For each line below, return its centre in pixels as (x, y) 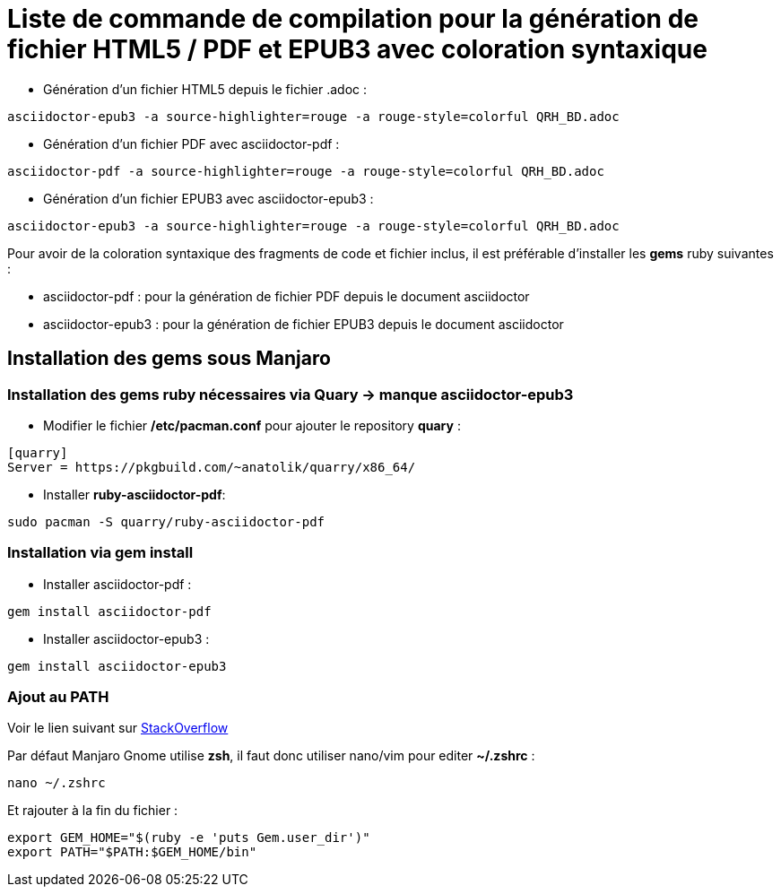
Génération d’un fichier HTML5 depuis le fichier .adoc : (205, 89)
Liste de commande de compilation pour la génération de (353, 19)
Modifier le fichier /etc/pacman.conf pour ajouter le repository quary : (252, 425)
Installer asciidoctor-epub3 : (126, 638)
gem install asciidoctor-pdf (109, 611)
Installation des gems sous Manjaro (169, 359)
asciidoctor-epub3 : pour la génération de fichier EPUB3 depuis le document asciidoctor (304, 324)
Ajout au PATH (58, 697)
